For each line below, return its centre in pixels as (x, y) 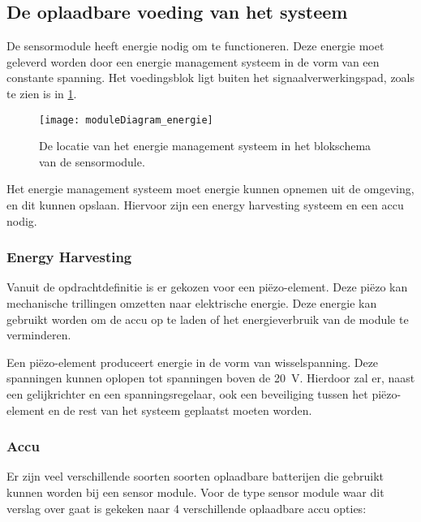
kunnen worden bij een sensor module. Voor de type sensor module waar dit (195, 492)
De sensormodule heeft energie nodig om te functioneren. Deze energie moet (195, 46)
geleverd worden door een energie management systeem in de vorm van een (193, 61)
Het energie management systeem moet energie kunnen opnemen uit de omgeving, (210, 189)
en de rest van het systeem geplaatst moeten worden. (180, 410)
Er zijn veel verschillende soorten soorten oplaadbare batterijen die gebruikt (195, 476)
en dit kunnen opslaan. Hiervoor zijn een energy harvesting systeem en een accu (205, 205)
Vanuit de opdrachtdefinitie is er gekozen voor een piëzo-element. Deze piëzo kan (207, 287)
